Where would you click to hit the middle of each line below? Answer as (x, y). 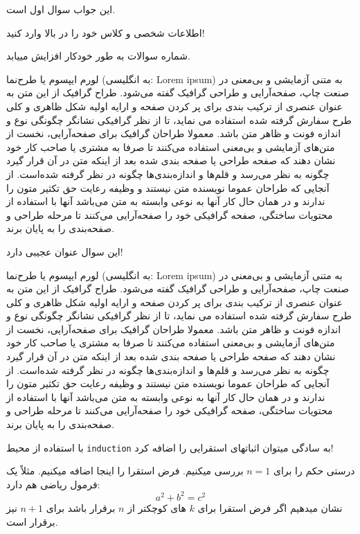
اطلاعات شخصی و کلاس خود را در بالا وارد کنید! (106, 32)
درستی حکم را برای (314, 471)
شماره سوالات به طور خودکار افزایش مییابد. (98, 56)
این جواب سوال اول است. (61, 9)
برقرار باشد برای (81, 507)
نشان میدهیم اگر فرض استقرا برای (270, 507)
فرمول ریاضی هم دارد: (53, 484)
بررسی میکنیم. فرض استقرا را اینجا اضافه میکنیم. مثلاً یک (125, 471)
